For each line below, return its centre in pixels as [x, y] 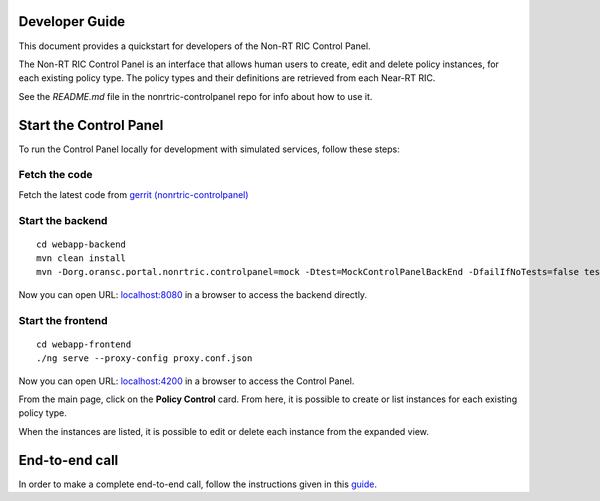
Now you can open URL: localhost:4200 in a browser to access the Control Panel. [186, 381]
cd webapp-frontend [84, 344]
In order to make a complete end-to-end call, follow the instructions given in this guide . [197, 484]
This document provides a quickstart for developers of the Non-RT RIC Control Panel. [194, 46]
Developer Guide [72, 21]
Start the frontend [63, 320]
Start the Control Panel [91, 125]
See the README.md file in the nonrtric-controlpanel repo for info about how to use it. [195, 96]
